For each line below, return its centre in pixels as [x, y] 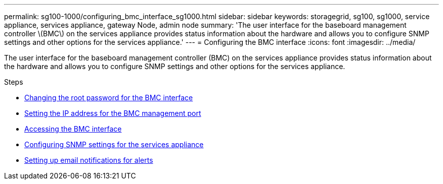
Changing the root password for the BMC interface [109, 98]
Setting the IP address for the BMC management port [113, 113]
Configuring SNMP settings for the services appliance [114, 144]
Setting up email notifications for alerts [89, 160]
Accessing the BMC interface [73, 129]
